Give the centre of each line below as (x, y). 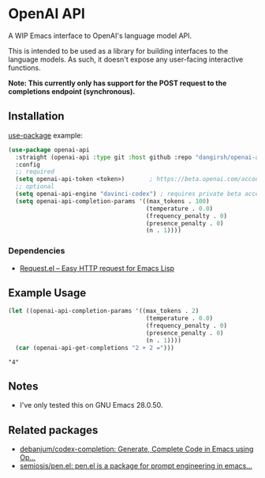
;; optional (35, 186)
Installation (36, 117)
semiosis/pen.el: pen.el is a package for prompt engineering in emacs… (136, 466)
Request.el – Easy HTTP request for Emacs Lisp (97, 268)
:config (28, 164)
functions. (24, 67)
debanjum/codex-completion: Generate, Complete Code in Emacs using (136, 449)
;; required (35, 172)
